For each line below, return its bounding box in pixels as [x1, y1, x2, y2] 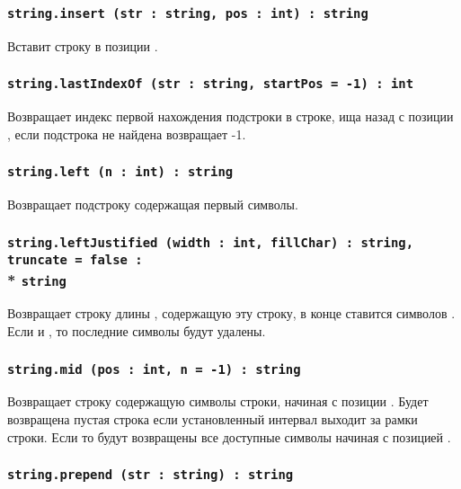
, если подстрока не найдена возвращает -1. [7, 124, 246, 143]
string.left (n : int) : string [7, 164, 234, 180]
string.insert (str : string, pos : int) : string [7, 5, 368, 21]
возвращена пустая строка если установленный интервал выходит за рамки [7, 410, 418, 429]
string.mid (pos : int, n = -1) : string [7, 361, 301, 377]
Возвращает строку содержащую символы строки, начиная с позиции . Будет [7, 392, 429, 411]
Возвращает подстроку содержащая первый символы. [7, 195, 298, 214]
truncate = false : [7, 253, 143, 268]
